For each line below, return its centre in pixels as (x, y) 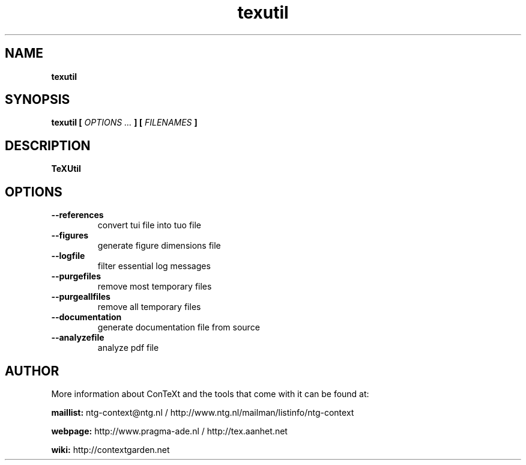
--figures (70, 236)
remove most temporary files (155, 287)
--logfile (68, 256)
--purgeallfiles (81, 297)
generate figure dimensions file (159, 246)
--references (77, 215)
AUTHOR (32, 371)
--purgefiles (76, 276)
